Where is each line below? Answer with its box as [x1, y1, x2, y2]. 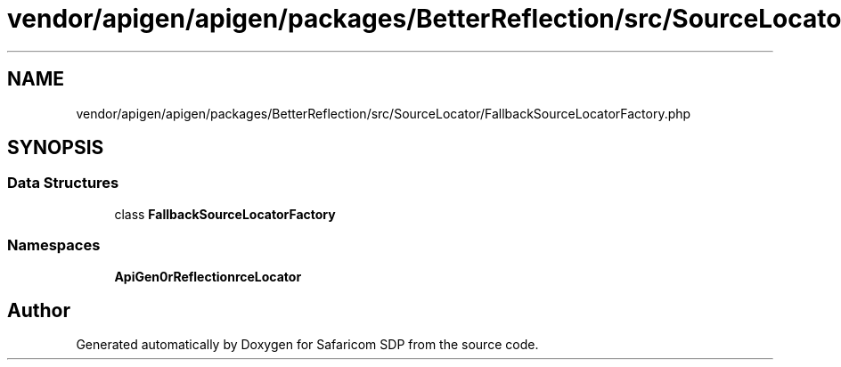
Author [7, 298, 70, 322]
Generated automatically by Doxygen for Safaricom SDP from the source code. [76, 337, 539, 353]
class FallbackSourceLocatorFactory [114, 206, 336, 222]
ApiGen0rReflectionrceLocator [114, 268, 302, 284]
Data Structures [7, 174, 119, 192]
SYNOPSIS [7, 136, 104, 159]
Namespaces [7, 236, 101, 255]
